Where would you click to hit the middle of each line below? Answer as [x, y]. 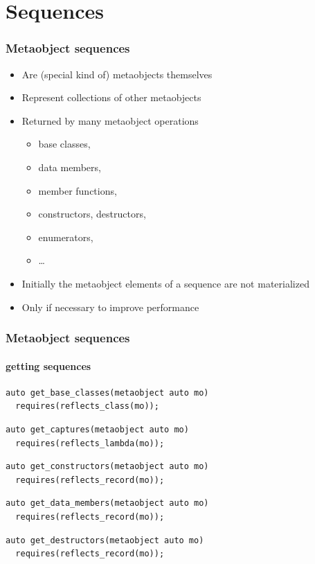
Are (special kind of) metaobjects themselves [117, 74]
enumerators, [66, 237]
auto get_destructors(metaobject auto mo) [105, 540]
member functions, [78, 190]
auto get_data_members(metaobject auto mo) [107, 503]
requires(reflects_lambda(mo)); [90, 443]
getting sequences [48, 365]
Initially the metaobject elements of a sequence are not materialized [165, 283]
